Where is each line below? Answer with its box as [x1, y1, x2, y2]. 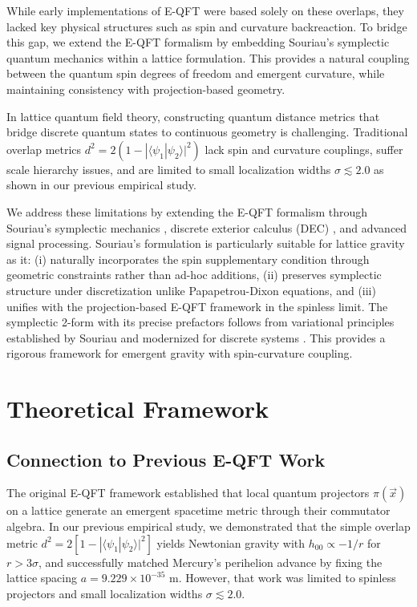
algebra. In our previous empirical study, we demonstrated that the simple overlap [6, 518, 411, 535]
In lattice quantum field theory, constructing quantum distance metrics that [6, 107, 380, 124]
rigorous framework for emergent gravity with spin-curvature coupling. [6, 345, 353, 362]
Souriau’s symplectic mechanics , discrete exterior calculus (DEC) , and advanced [6, 219, 407, 236]
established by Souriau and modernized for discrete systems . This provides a [6, 329, 386, 346]
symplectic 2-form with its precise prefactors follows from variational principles [6, 314, 395, 330]
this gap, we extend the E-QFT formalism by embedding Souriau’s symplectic [6, 34, 390, 51]
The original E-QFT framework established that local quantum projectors [6, 484, 370, 501]
